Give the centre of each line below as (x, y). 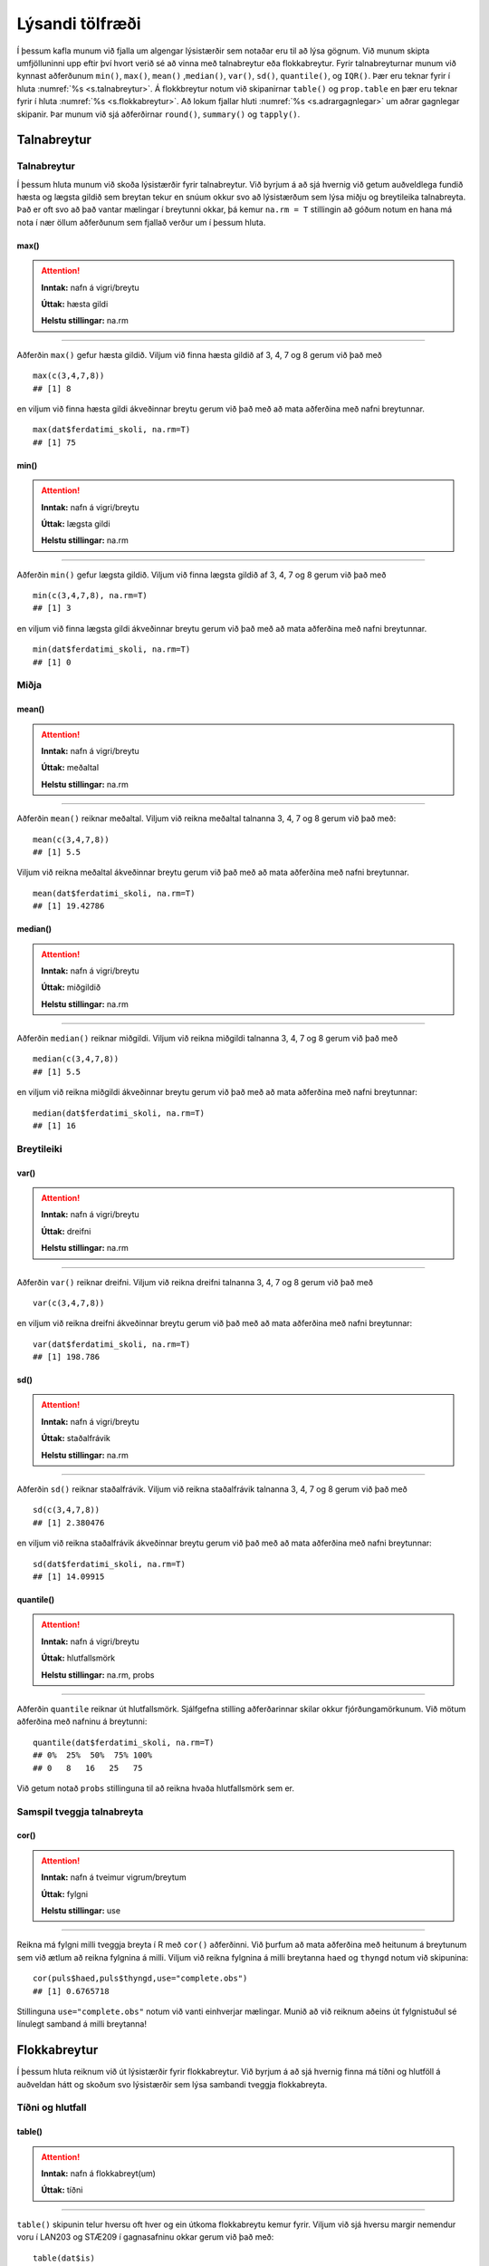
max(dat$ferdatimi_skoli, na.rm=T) (112, 430)
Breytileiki (39, 1148)
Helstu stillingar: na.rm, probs (98, 1675)
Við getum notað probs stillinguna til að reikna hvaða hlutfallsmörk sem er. (155, 1788)
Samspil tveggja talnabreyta (80, 1811)
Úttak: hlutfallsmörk (78, 1658)
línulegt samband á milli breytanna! (81, 2024)
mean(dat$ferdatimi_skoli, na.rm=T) (114, 893)
